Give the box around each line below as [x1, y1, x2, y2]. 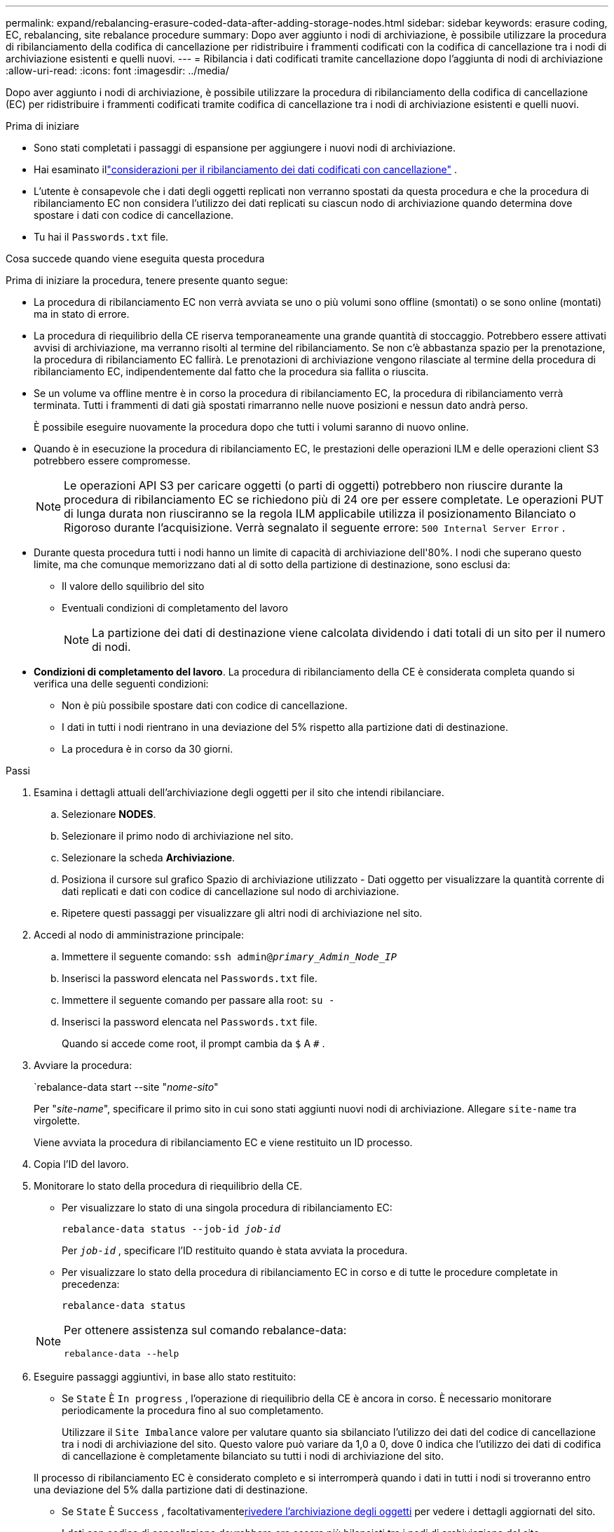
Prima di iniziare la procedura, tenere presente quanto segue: [6, 274, 288, 286]
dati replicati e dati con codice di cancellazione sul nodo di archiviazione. [62, 885, 400, 897]
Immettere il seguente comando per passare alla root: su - [62, 994, 335, 1006]
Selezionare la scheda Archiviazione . [62, 852, 236, 864]
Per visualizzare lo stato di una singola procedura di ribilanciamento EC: [62, 1202, 393, 1214]
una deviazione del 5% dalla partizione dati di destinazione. [34, 1484, 308, 1496]
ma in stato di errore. [34, 308, 130, 320]
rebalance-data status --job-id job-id [62, 1223, 280, 1235]
